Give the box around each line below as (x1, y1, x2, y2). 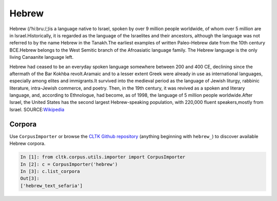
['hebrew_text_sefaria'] (20, 183, 83, 189)
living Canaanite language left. (9, 54, 74, 60)
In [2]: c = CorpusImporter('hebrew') (20, 161, 118, 167)
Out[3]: (20, 175, 39, 182)
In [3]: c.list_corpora (20, 168, 81, 174)
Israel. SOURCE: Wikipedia (9, 106, 65, 113)
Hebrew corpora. (9, 141, 46, 147)
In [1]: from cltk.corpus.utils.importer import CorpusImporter (20, 154, 186, 160)
